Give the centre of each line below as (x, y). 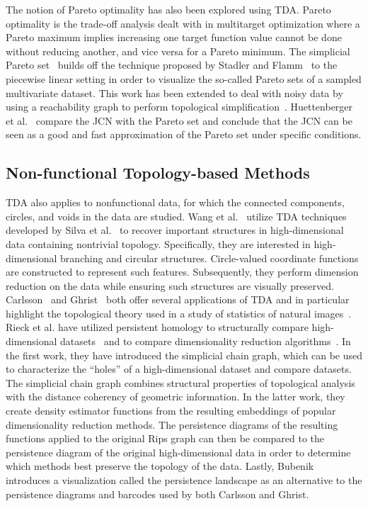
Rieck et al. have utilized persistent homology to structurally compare (157, 327)
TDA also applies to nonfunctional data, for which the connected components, (175, 202)
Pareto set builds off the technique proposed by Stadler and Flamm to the (172, 65)
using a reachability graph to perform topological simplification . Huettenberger (179, 107)
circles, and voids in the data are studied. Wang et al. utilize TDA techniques (176, 216)
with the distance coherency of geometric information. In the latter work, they (176, 397)
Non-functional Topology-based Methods (158, 173)
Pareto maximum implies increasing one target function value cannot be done (174, 37)
